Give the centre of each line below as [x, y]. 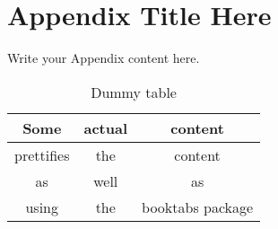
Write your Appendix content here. [104, 58]
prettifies [42, 154]
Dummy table [134, 92]
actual [106, 128]
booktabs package [198, 207]
